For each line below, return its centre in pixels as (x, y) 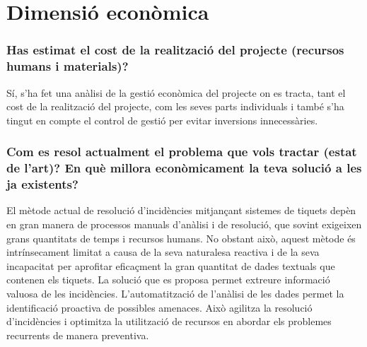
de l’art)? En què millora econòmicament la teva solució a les (184, 168)
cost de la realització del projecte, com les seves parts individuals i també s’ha (175, 106)
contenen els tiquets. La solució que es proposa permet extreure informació (168, 280)
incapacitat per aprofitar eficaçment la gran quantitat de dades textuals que (171, 265)
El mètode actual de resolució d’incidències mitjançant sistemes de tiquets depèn (181, 210)
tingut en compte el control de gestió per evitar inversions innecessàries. (162, 120)
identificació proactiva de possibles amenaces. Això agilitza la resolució (159, 307)
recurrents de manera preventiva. (78, 335)
